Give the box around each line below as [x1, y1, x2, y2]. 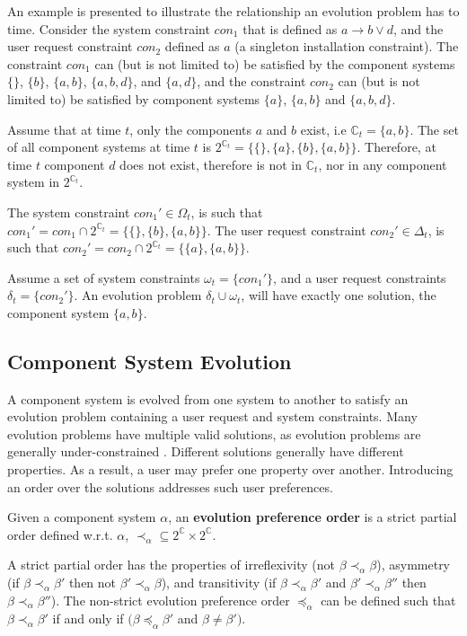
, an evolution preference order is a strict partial [168, 508, 457, 526]
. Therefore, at [357, 137, 436, 156]
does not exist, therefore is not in [119, 155, 303, 173]
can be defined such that [321, 590, 456, 609]
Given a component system [7, 508, 156, 526]
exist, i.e [300, 119, 347, 138]
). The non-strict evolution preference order [50, 590, 290, 609]
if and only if [52, 609, 124, 628]
